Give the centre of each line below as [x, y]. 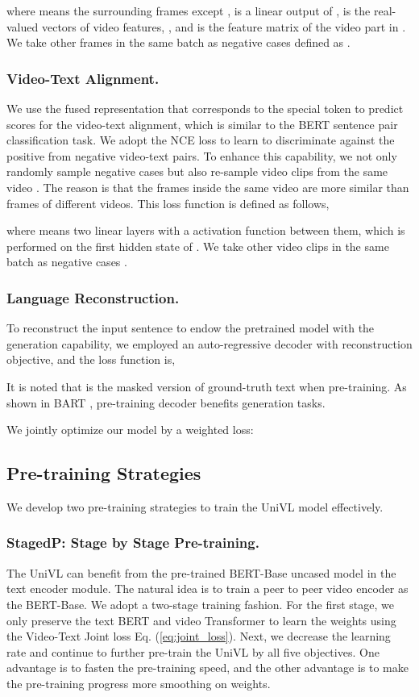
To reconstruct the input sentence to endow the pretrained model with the [191, 328]
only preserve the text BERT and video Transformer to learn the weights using [201, 620]
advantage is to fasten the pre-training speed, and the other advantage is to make [207, 668]
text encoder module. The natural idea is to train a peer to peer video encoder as [207, 588]
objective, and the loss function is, [91, 359]
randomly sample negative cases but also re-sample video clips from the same [197, 171]
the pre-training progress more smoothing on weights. [139, 683]
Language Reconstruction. [93, 297]
